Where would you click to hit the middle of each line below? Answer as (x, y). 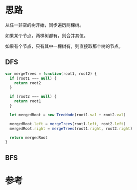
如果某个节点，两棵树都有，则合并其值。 (47, 35)
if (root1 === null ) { (33, 78)
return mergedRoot (29, 138)
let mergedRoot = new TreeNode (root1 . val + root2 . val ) (68, 115)
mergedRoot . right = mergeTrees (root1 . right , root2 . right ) (71, 128)
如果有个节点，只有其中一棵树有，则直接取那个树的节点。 (64, 46)
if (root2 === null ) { (33, 97)
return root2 (28, 83)
